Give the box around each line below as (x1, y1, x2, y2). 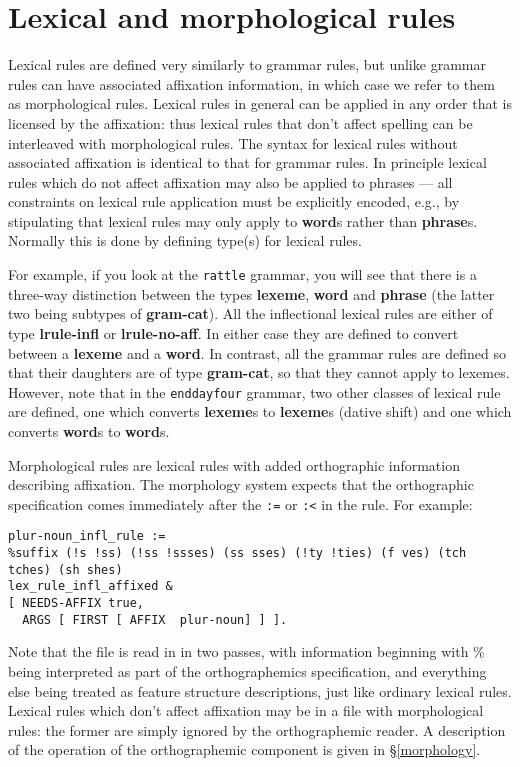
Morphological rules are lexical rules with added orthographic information (8, 454, 460, 475)
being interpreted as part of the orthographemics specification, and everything (8, 660, 487, 681)
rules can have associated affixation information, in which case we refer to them (8, 73, 495, 94)
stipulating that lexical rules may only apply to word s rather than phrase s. (8, 210, 478, 231)
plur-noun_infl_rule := (8, 529, 166, 544)
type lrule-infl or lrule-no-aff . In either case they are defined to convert (8, 322, 459, 343)
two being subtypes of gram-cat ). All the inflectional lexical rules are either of (8, 303, 493, 324)
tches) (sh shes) (8, 562, 123, 577)
